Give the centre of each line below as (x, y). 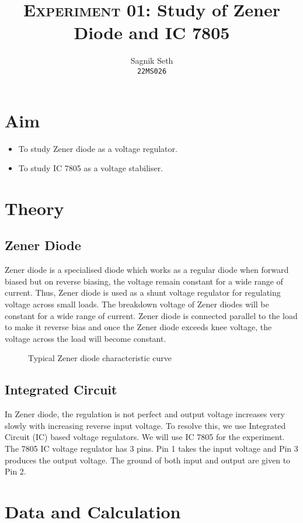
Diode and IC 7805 (152, 32)
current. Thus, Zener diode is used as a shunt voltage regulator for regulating (143, 292)
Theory (34, 208)
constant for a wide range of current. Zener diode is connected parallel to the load (151, 315)
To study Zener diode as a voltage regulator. (98, 148)
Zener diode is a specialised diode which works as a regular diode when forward (147, 270)
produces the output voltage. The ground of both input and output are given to (148, 460)
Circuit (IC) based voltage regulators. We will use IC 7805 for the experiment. (145, 437)
